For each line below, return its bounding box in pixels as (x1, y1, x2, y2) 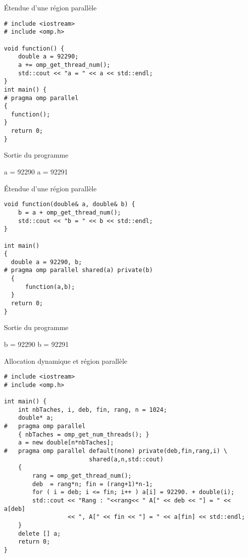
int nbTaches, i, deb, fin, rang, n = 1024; (18, 406, 167, 413)
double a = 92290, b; (11, 258, 82, 266)
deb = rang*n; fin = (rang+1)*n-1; (32, 480, 153, 488)
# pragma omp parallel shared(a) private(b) (4, 267, 153, 274)
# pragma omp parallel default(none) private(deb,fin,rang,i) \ (4, 447, 228, 455)
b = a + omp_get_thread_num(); (18, 209, 121, 216)
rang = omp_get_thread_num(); (32, 472, 132, 480)
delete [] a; (18, 530, 61, 537)
